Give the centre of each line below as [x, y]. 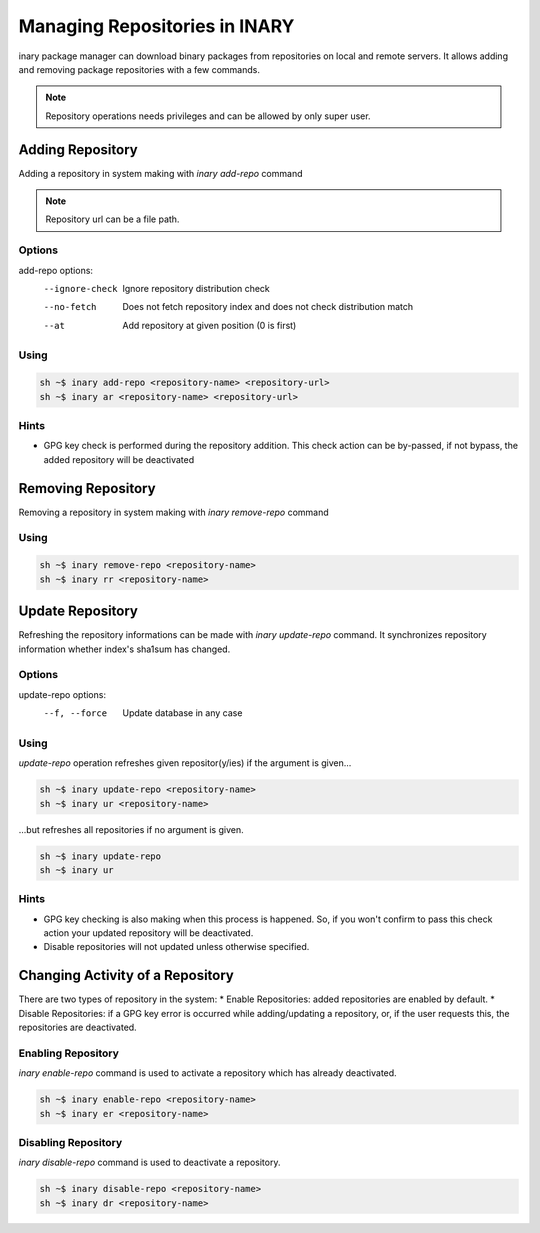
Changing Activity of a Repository [126, 975]
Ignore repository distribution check [196, 288]
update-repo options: [62, 694]
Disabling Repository [70, 1142]
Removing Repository [87, 488]
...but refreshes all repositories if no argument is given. [131, 829]
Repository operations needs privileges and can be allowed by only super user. [208, 116]
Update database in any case [182, 713]
